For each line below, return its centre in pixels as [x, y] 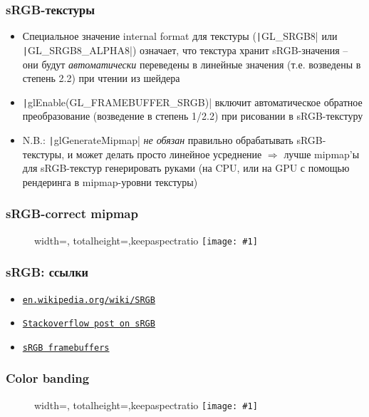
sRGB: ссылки [47, 272]
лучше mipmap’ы [322, 154]
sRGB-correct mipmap [72, 213]
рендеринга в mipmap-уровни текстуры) [110, 181]
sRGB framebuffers [66, 347]
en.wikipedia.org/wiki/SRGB [89, 300]
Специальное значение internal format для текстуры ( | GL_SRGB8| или [180, 36]
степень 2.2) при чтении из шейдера [101, 78]
